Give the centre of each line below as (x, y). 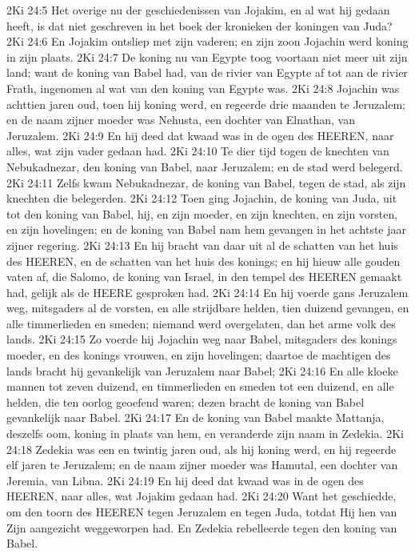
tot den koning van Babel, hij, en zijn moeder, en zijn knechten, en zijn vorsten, (202, 213)
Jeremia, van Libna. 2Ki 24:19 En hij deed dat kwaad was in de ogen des (185, 480)
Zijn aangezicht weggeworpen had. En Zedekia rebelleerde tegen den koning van (202, 527)
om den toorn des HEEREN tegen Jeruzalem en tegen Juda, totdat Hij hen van (202, 512)
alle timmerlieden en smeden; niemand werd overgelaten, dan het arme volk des (201, 323)
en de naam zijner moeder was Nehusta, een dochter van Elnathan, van (181, 120)
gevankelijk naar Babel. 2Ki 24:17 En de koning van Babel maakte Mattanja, (196, 418)
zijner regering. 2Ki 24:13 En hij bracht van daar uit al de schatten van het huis (202, 245)
